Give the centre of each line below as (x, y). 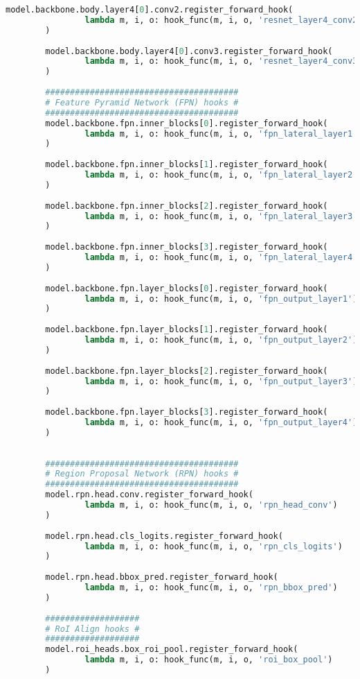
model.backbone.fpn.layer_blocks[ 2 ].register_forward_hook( (187, 371)
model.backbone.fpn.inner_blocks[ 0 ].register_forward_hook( (187, 123)
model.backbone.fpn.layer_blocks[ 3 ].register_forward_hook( (187, 412)
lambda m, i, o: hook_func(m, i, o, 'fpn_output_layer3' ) (221, 381)
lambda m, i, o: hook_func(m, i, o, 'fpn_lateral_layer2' (221, 175)
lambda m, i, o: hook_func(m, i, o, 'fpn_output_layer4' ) (221, 422)
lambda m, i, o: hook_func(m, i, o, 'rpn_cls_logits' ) (214, 546)
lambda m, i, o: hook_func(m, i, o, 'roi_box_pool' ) (209, 660)
